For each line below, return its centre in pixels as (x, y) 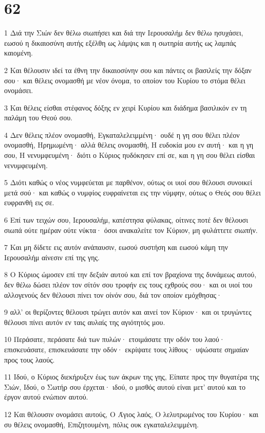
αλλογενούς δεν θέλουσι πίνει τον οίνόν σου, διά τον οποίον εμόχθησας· (113, 294)
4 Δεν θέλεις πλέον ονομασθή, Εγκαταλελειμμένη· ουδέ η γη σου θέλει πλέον (122, 134)
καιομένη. (18, 53)
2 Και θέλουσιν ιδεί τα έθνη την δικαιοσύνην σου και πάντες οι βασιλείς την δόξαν (128, 70)
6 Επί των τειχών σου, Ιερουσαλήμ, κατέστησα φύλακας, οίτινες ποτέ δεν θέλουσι (126, 220)
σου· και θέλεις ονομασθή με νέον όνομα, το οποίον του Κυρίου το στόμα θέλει (125, 80)
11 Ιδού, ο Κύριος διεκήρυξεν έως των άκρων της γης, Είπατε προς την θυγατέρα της (132, 377)
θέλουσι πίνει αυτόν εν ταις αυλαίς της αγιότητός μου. (85, 322)
